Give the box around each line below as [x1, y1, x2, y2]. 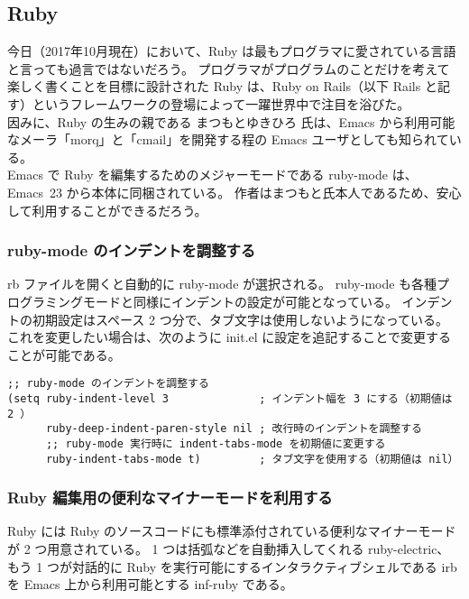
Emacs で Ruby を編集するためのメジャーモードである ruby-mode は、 [7, 165, 418, 184]
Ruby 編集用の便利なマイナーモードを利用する [7, 486, 333, 509]
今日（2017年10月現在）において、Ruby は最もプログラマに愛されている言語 [7, 41, 456, 60]
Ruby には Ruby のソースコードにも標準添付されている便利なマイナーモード [7, 521, 456, 540]
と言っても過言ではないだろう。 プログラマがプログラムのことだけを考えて [7, 59, 450, 78]
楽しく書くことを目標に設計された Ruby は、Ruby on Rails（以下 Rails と [7, 77, 437, 96]
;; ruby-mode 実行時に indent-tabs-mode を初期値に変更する [45, 437, 386, 450]
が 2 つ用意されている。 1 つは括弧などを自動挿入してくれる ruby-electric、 [7, 539, 450, 558]
